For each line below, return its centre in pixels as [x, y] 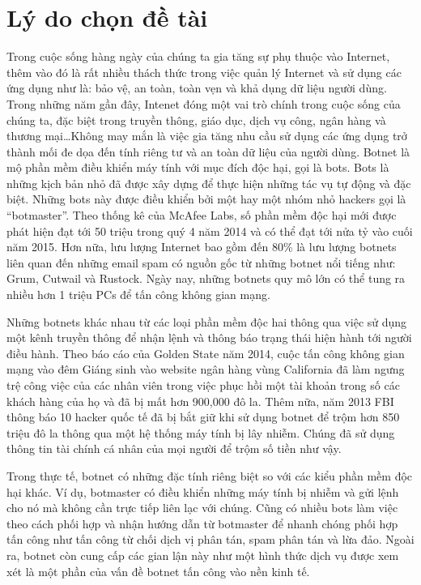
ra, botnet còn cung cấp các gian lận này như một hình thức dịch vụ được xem [203, 555]
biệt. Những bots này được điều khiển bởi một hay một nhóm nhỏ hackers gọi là [206, 199]
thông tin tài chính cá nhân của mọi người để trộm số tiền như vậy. [174, 448]
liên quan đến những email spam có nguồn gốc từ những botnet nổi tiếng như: [201, 262]
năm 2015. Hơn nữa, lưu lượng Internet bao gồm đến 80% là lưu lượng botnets [202, 247]
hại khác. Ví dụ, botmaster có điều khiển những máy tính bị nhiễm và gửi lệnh [203, 491]
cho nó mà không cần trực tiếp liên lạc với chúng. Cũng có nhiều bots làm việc [202, 508]
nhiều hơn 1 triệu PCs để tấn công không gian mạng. [138, 295]
